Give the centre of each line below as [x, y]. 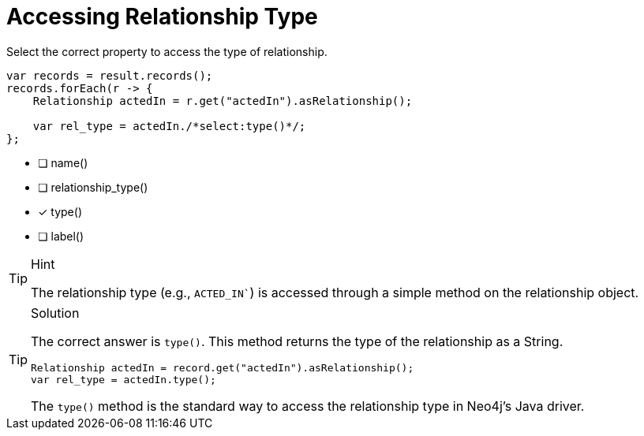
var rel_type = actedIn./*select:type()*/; [169, 126]
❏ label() [61, 236]
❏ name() [63, 162]
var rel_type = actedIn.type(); [124, 379]
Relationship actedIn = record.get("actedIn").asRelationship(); [223, 367]
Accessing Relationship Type [162, 17]
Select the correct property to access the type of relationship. [167, 51]
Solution [55, 313]
